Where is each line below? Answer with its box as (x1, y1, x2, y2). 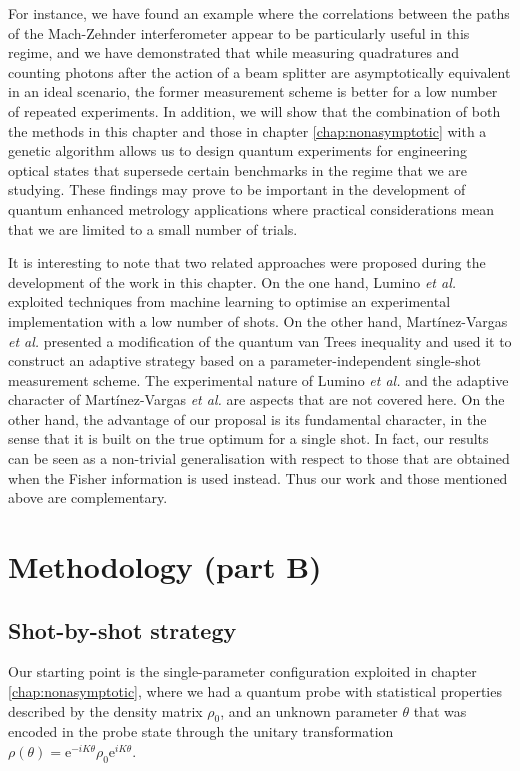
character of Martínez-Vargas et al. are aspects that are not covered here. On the (8, 389, 505, 410)
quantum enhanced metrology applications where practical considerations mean (8, 198, 495, 219)
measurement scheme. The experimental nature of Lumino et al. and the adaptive (8, 369, 509, 390)
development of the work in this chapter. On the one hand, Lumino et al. (8, 271, 457, 292)
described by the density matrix (8, 700, 203, 721)
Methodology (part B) (8, 546, 322, 587)
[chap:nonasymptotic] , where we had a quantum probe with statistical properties (8, 681, 502, 702)
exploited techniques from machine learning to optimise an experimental (8, 291, 451, 312)
